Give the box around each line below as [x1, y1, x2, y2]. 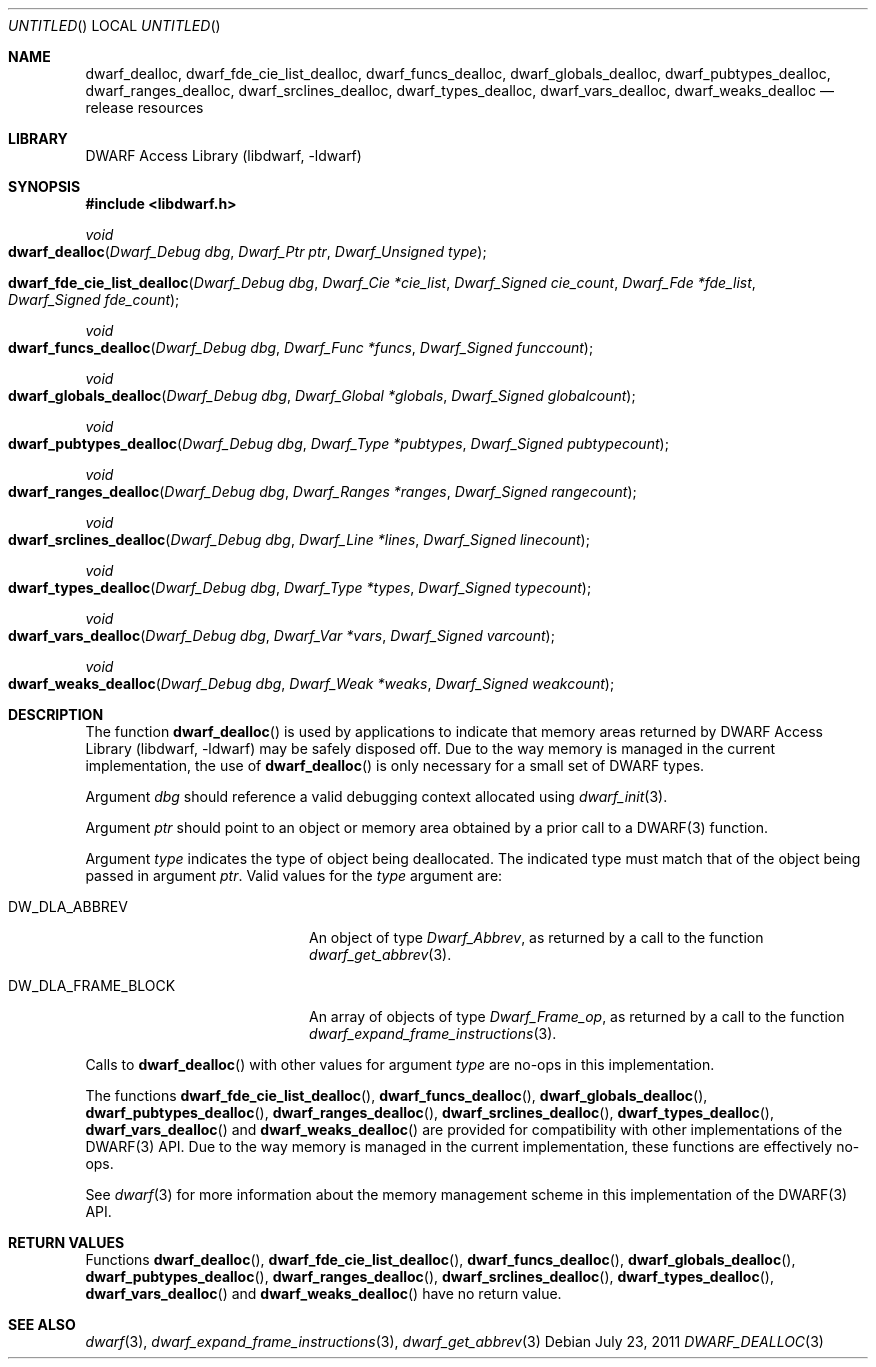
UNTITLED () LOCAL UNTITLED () [8, 17, 221, 34]
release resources [85, 99, 204, 116]
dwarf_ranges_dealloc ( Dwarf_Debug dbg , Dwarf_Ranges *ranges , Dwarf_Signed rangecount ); [8, 483, 637, 500]
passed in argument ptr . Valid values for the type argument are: [85, 867, 503, 884]
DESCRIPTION [8, 706, 104, 723]
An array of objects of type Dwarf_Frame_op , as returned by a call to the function [309, 1008, 845, 1025]
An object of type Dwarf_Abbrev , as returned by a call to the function [309, 929, 764, 946]
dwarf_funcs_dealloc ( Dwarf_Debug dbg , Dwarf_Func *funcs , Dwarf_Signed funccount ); [8, 339, 594, 356]
